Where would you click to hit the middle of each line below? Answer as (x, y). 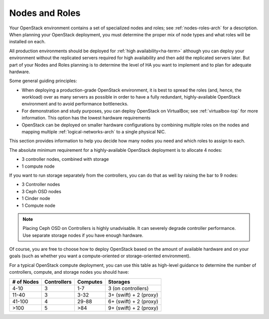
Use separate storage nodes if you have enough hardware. (83, 235)
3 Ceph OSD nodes (42, 191)
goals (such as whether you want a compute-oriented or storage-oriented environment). (100, 256)
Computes (90, 282)
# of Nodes (26, 282)
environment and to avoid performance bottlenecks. (75, 104)
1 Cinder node (36, 199)
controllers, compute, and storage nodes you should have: (69, 272)
